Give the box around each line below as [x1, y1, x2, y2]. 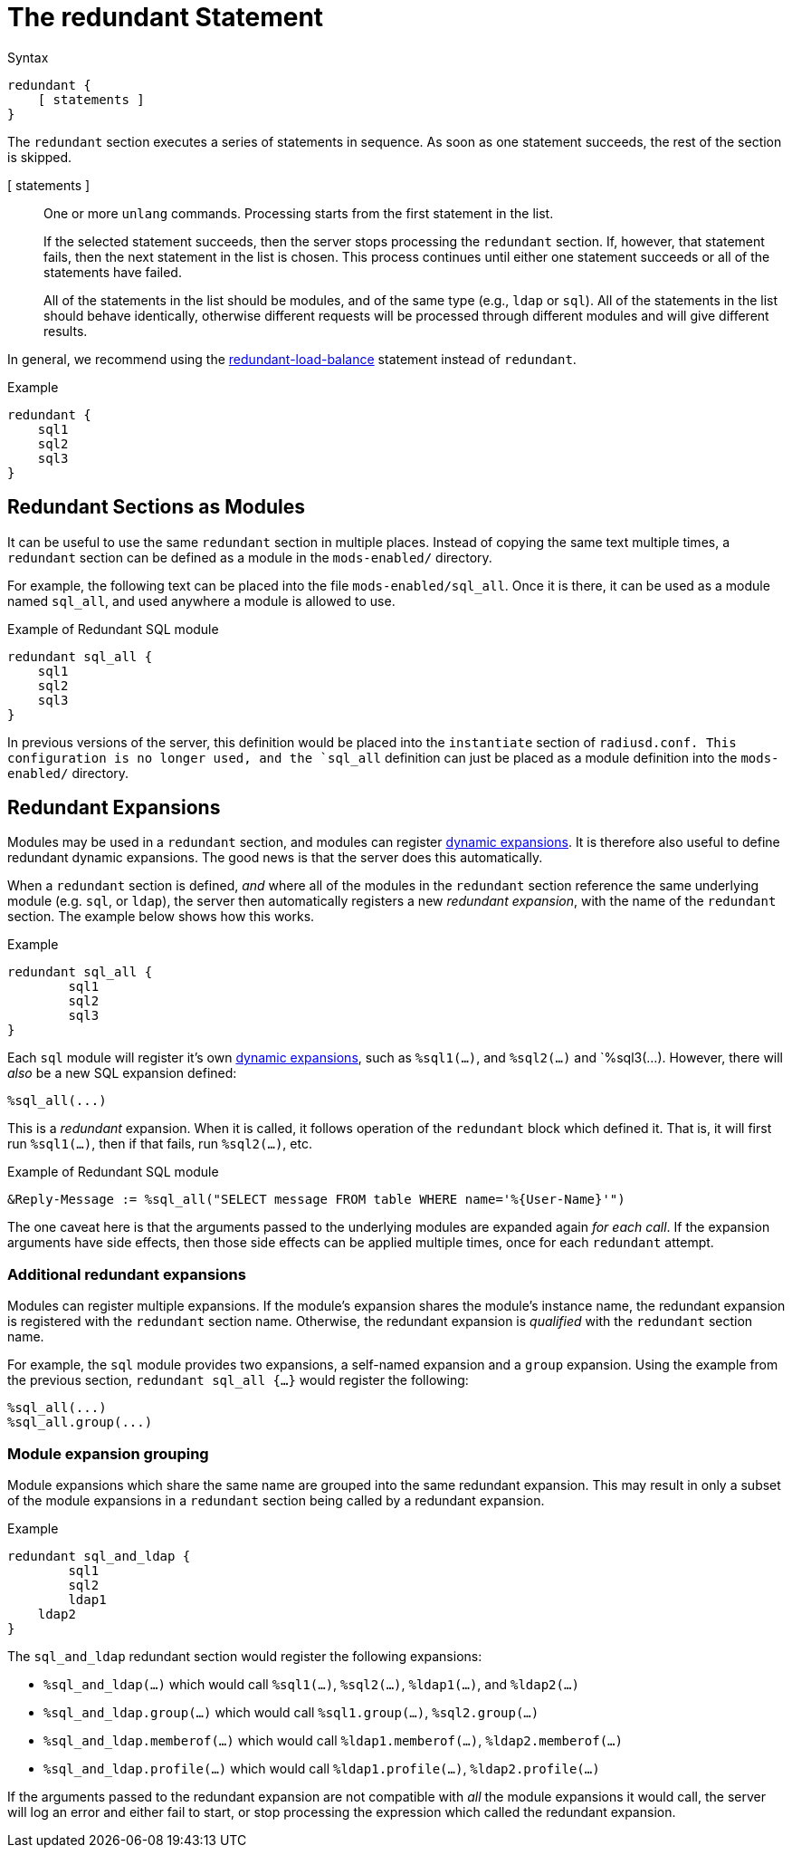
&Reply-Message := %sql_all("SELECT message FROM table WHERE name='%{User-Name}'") [7, 1192, 625, 1207]
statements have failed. [43, 264, 182, 280]
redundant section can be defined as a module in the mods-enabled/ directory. [7, 549, 492, 565]
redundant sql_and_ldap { [7, 1548, 191, 1563]
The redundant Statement [7, 2, 324, 33]
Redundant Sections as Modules [7, 495, 305, 519]
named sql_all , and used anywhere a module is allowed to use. [7, 592, 396, 609]
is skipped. [7, 149, 72, 165]
